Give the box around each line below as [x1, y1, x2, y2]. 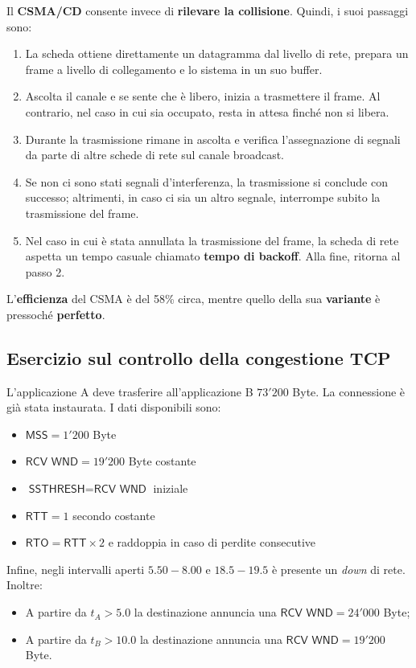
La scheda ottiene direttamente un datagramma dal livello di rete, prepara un [25, 45, 409, 62]
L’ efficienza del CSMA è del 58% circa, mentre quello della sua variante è [6, 290, 381, 307]
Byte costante [128, 453, 196, 469]
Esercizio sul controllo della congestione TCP [6, 345, 391, 370]
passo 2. [25, 263, 65, 280]
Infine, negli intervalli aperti [6, 560, 145, 577]
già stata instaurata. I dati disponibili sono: [6, 399, 221, 416]
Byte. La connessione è [292, 383, 406, 400]
